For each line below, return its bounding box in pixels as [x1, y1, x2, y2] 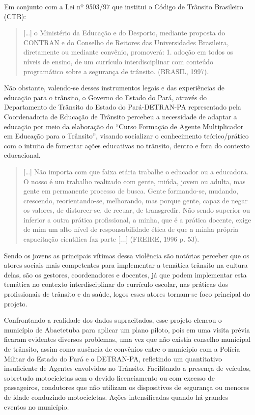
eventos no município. [4, 401, 69, 412]
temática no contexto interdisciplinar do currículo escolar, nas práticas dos [4, 279, 228, 289]
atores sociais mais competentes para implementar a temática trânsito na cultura [4, 260, 248, 270]
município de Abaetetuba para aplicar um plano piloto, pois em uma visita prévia [4, 324, 250, 334]
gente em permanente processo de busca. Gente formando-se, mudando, [23, 186, 239, 196]
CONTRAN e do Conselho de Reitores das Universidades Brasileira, [23, 37, 229, 47]
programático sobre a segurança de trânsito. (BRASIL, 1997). [23, 66, 209, 76]
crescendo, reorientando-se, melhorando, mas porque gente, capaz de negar [23, 195, 248, 205]
